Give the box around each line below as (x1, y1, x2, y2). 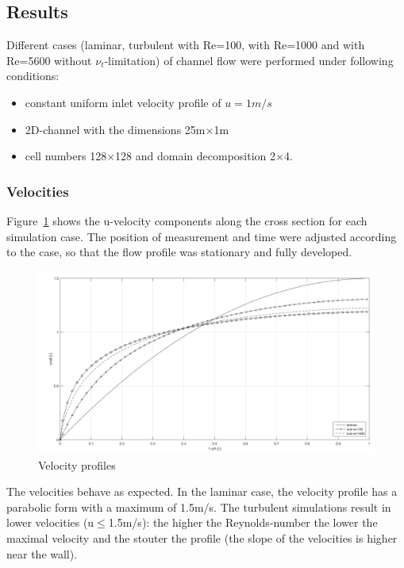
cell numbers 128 (25, 148, 107, 164)
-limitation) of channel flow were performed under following (104, 52, 394, 68)
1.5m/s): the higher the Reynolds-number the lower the (108, 514, 378, 531)
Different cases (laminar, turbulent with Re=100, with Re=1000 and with (6, 36, 365, 53)
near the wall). (6, 545, 78, 562)
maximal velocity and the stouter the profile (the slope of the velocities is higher (6, 529, 398, 546)
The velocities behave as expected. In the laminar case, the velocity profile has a (6, 483, 398, 500)
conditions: (6, 67, 60, 84)
